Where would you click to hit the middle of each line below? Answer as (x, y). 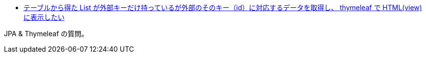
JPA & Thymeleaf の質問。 (46, 34)
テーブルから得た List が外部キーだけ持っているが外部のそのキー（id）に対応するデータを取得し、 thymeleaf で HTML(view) (223, 7)
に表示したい (44, 17)
